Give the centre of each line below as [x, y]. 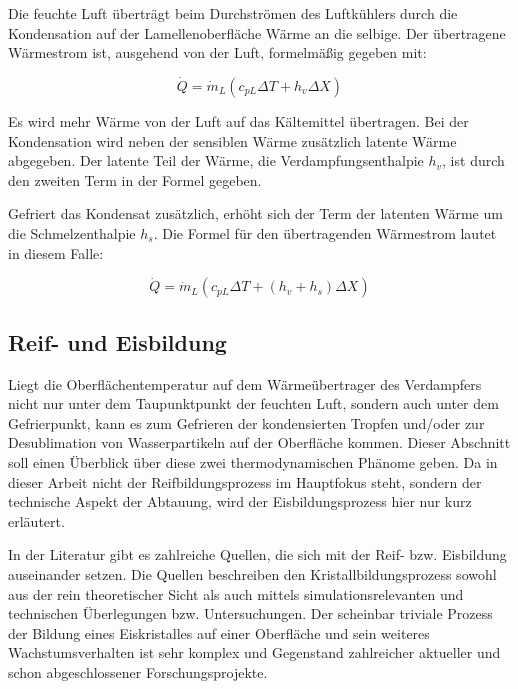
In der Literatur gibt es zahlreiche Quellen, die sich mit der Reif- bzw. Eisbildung [257, 554]
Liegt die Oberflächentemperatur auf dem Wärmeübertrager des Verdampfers [245, 383]
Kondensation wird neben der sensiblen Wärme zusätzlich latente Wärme [232, 140]
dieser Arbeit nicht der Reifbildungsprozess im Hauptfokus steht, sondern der [245, 481]
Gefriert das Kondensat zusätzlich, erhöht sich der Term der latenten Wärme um [255, 213]
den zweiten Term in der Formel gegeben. [135, 179]
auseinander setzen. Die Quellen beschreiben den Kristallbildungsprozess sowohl [252, 573]
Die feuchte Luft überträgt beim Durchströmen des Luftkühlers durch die [233, 13]
